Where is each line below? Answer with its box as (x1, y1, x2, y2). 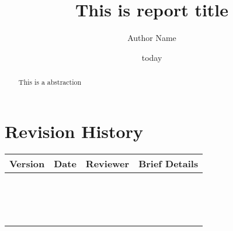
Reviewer (85, 156, 130, 170)
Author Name (127, 32, 176, 44)
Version (9, 156, 45, 170)
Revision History (5, 119, 143, 143)
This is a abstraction (18, 77, 82, 87)
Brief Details (138, 156, 199, 170)
